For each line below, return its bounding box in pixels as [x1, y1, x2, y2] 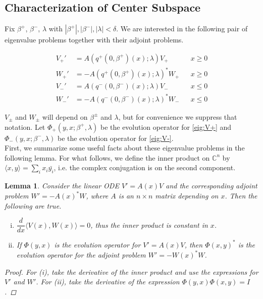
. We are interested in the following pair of [116, 23, 248, 34]
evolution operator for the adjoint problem [16, 250, 146, 260]
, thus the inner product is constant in [90, 219, 208, 230]
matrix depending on [155, 190, 219, 201]
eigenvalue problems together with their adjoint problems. [5, 34, 184, 45]
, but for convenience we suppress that [118, 111, 237, 122]
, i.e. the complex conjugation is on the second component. [54, 162, 236, 173]
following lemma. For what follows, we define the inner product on [5, 152, 210, 163]
